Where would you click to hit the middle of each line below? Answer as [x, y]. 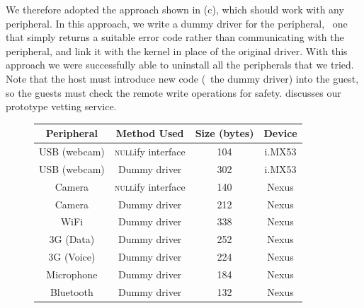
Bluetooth [72, 291]
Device [280, 133]
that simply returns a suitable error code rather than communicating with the [175, 37]
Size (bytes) [224, 133]
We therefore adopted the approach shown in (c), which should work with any [175, 9]
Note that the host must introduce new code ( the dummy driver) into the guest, [182, 78]
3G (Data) [72, 239]
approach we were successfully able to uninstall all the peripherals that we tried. [180, 65]
